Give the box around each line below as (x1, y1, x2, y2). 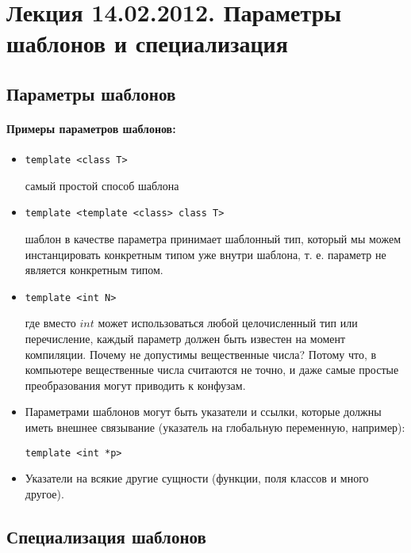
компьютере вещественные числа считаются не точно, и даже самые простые (25, 361, 399, 378)
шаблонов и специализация (6, 27, 288, 59)
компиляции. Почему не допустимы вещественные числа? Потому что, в (25, 345, 377, 362)
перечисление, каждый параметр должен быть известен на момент (25, 330, 346, 347)
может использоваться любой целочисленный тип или (98, 315, 358, 331)
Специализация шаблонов (6, 524, 206, 548)
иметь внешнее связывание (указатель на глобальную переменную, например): (25, 419, 405, 436)
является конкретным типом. (25, 261, 163, 278)
